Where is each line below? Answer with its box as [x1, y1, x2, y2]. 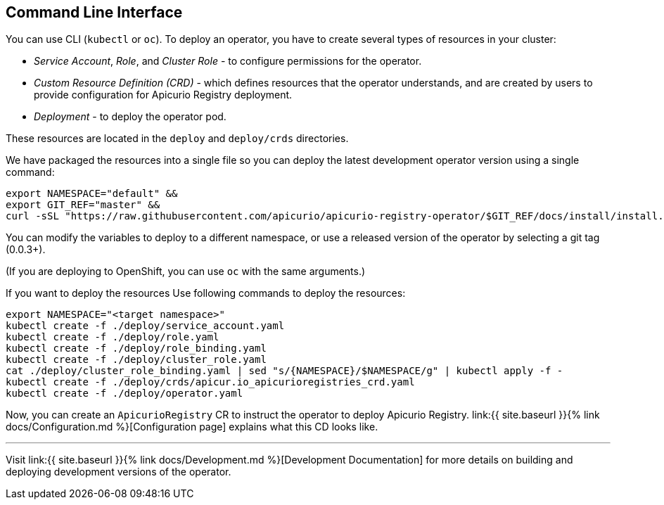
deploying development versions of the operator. [6, 466, 231, 478]
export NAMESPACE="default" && [6, 188, 178, 200]
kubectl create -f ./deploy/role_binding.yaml [6, 343, 267, 354]
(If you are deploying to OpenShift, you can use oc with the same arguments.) [6, 265, 366, 278]
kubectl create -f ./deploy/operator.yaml [6, 388, 243, 399]
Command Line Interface [6, 4, 183, 21]
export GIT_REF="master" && [6, 199, 160, 211]
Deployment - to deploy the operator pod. [34, 110, 226, 123]
